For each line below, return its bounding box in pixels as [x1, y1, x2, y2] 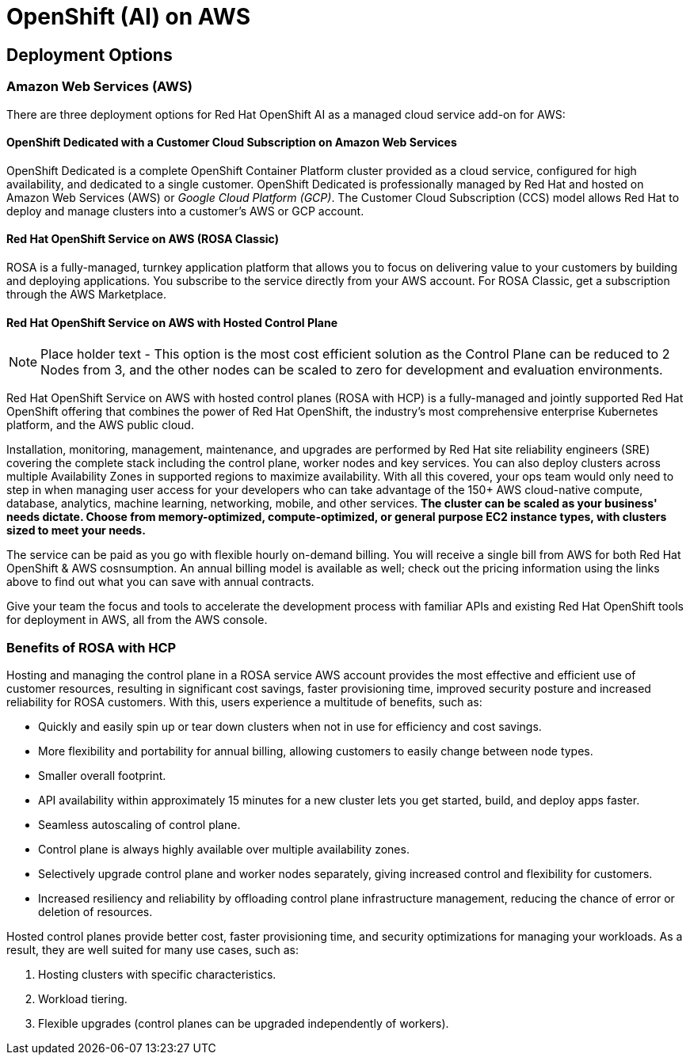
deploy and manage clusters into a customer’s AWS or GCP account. [6, 203, 364, 218]
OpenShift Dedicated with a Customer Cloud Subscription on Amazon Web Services [6, 135, 457, 150]
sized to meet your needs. [6, 523, 146, 538]
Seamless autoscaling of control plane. [38, 817, 241, 831]
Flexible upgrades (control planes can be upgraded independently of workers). [38, 1016, 449, 1030]
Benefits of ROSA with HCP [6, 639, 177, 656]
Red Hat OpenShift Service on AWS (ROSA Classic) [6, 232, 279, 246]
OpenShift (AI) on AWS [6, 3, 250, 30]
